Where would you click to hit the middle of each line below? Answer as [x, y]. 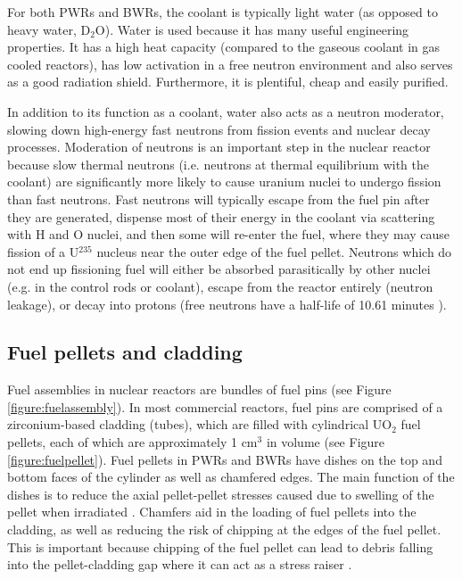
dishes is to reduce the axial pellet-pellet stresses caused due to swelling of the [221, 494]
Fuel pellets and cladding [125, 352]
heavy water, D [49, 29]
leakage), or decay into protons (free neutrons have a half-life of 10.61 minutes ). [227, 304]
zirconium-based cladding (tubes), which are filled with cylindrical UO [200, 424]
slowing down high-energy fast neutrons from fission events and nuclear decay [219, 129]
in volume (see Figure [326, 442]
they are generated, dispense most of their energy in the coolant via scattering [221, 216]
